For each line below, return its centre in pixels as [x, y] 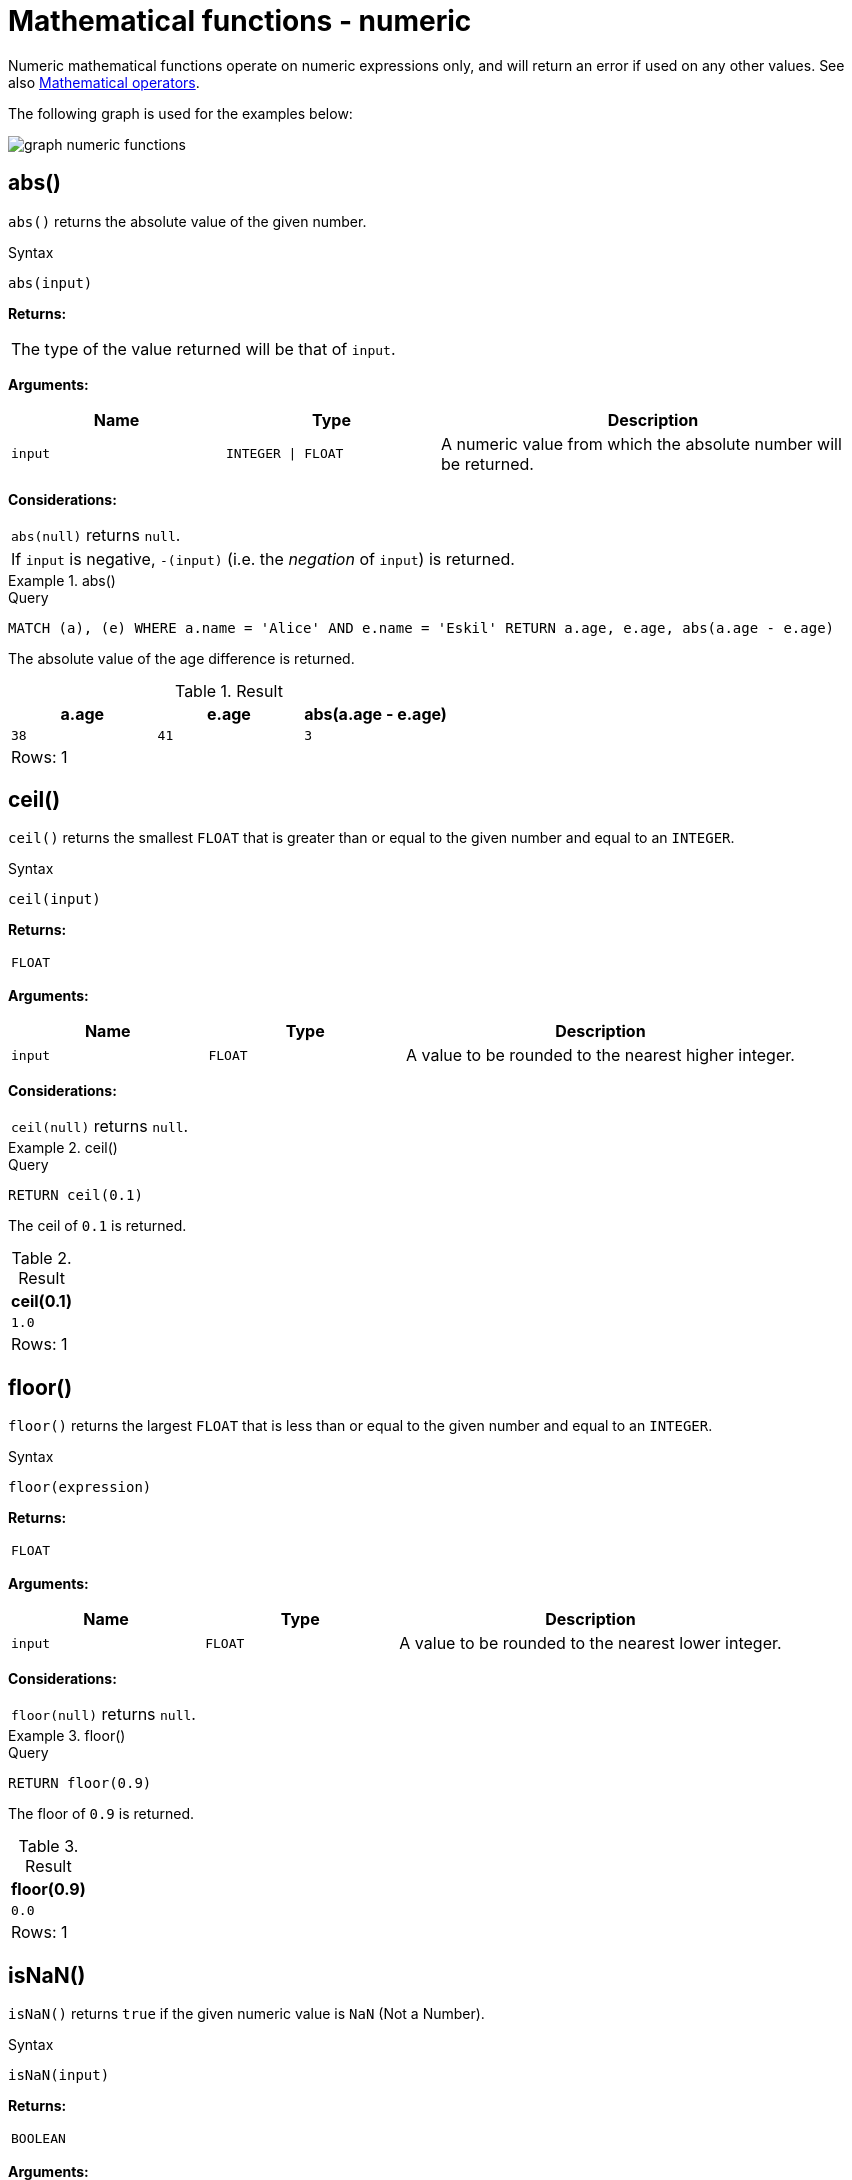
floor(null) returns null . [103, 1714]
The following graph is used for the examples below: [180, 113]
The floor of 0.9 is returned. [101, 1814]
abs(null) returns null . [96, 534]
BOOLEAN [38, 2139]
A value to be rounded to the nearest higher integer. [600, 1055]
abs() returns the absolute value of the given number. [187, 221]
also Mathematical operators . [104, 82]
